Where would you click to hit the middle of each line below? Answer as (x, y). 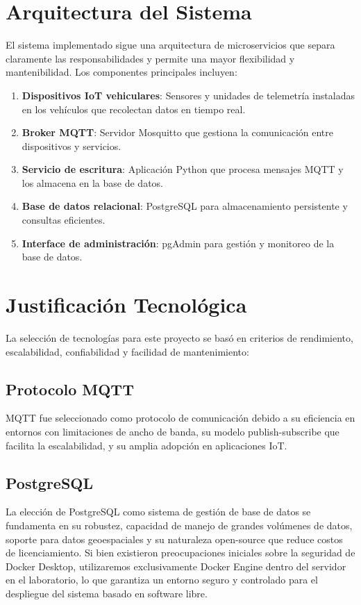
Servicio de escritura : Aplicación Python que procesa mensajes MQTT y (183, 169)
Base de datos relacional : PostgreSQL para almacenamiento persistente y (185, 206)
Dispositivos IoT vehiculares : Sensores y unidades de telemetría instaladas (188, 95)
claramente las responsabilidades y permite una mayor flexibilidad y (150, 58)
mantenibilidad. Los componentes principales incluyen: (121, 72)
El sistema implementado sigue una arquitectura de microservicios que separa (170, 45)
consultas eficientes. (64, 220)
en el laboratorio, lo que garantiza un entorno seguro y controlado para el (162, 580)
